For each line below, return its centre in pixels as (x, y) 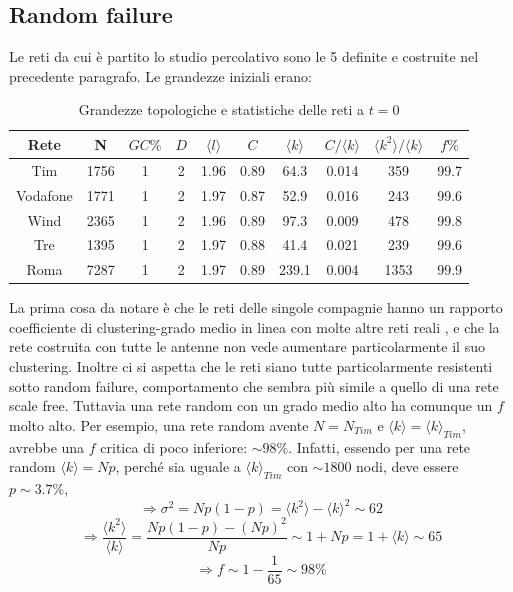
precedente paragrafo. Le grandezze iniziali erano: (160, 75)
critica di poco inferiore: (174, 446)
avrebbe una (47, 446)
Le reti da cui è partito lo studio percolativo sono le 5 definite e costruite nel (244, 56)
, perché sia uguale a (178, 466)
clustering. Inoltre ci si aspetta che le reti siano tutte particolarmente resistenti (251, 366)
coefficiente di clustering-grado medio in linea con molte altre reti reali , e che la (254, 326)
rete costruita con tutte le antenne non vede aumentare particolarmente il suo (247, 346)
